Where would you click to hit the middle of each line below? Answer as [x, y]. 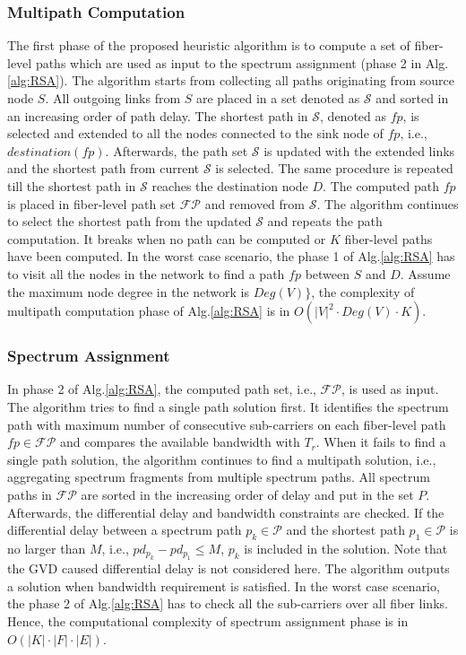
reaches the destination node [230, 185]
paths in [30, 494]
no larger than [47, 548]
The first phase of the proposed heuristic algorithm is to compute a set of [209, 45]
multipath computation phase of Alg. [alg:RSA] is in [149, 311]
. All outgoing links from [113, 98]
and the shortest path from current [104, 168]
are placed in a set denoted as [278, 98]
